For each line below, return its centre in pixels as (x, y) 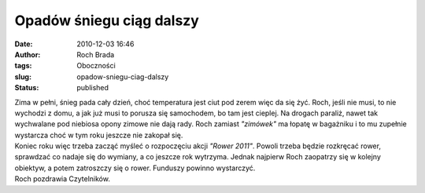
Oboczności (96, 66)
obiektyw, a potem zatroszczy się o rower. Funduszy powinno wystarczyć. (135, 168)
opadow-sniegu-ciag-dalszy (123, 76)
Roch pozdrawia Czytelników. (62, 179)
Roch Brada (96, 54)
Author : (28, 54)
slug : (23, 76)
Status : (27, 88)
